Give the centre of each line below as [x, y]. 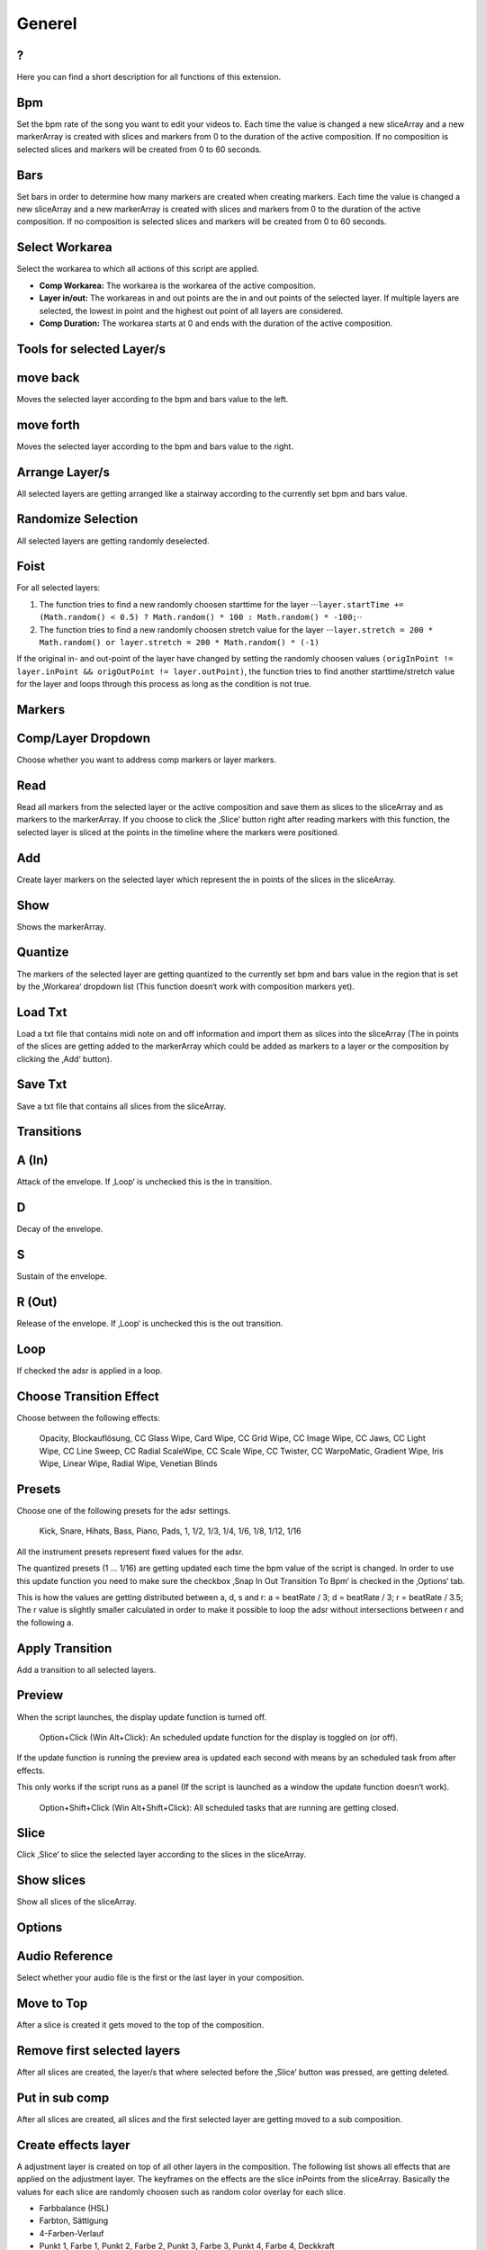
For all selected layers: [58, 588]
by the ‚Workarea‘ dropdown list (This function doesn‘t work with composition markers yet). [186, 986]
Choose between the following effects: [89, 1417]
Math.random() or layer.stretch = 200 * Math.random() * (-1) [179, 643]
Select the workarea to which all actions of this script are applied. [138, 269]
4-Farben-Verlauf [72, 2233]
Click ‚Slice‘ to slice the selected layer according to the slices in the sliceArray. [162, 1855]
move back [48, 378]
